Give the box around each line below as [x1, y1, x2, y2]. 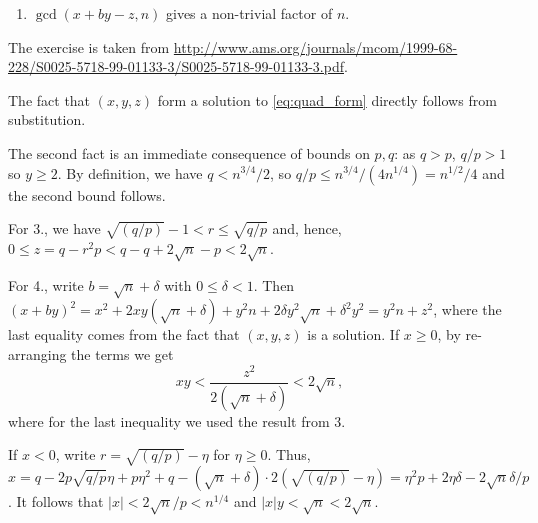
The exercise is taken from [8, 36, 170, 57]
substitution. [8, 109, 86, 130]
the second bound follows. [8, 184, 166, 205]
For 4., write [8, 274, 84, 295]
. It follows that [8, 490, 104, 511]
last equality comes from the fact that [8, 324, 240, 345]
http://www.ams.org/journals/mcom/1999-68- [173, 36, 458, 57]
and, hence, [272, 218, 342, 239]
